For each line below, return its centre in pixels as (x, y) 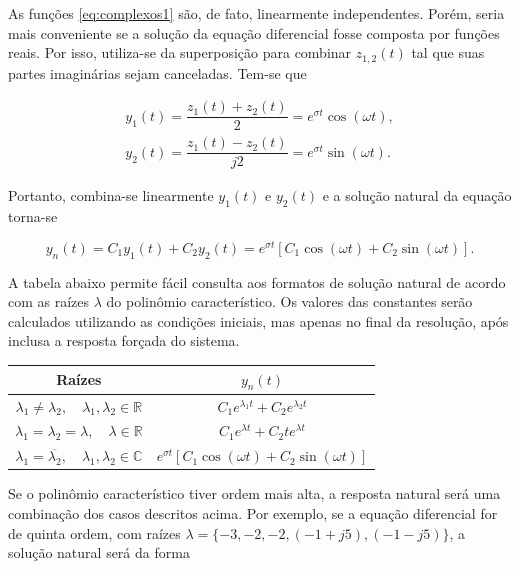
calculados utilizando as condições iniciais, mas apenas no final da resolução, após (258, 320)
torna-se (33, 216)
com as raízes (49, 301)
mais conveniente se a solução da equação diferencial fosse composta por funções (254, 32)
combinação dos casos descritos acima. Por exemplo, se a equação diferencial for (253, 512)
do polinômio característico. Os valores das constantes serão (289, 301)
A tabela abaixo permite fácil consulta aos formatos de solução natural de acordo (257, 281)
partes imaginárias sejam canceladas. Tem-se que (157, 72)
